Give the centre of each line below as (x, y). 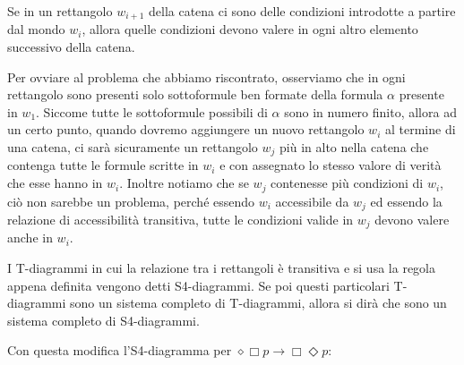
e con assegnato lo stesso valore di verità (331, 165)
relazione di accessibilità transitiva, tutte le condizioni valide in (180, 219)
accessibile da (312, 201)
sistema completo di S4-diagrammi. (103, 320)
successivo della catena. (71, 47)
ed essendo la (406, 201)
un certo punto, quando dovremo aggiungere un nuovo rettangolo (186, 129)
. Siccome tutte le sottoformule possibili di (152, 111)
